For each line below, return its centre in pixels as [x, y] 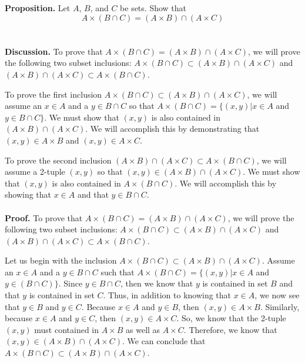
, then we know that [157, 283]
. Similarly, [280, 306]
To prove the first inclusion [53, 94]
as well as [143, 329]
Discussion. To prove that [54, 51]
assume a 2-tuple [35, 171]
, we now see [277, 295]
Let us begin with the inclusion [61, 260]
